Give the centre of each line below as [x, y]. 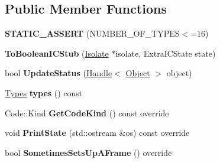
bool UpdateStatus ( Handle [59, 73]
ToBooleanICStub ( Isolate [57, 53]
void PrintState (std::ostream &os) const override [97, 133]
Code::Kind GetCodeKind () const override [87, 113]
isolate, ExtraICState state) [166, 53]
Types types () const [44, 92]
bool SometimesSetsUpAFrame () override [88, 152]
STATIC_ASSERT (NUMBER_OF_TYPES [92, 33]
